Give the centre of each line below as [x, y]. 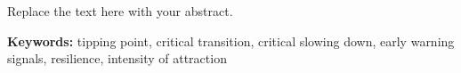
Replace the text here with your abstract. [120, 11]
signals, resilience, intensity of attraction [117, 58]
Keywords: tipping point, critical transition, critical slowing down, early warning [231, 41]
